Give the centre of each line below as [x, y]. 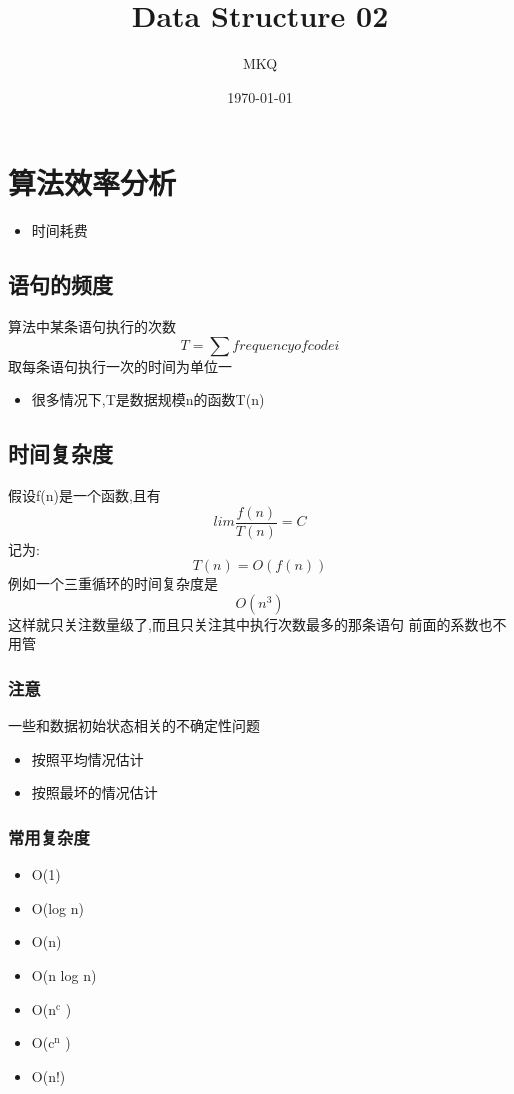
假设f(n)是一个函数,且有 [84, 495]
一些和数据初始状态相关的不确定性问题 [134, 725]
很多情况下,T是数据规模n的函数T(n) [148, 399]
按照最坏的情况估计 [94, 792]
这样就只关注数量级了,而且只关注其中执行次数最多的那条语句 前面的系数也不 [257, 623]
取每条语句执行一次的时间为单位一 [120, 365]
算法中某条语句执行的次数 [92, 326]
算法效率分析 [92, 182]
